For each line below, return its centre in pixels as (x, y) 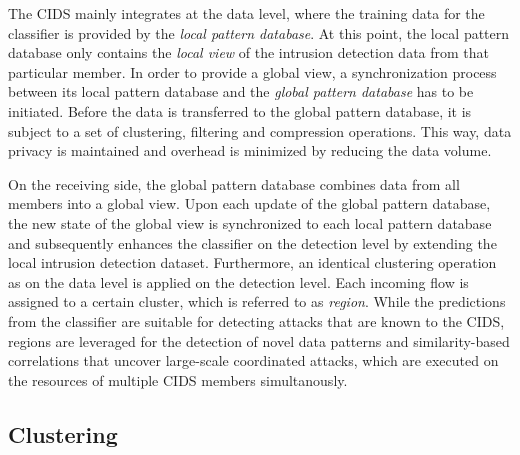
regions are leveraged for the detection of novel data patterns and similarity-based (259, 340)
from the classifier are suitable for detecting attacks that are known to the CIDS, (256, 320)
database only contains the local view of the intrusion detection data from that (249, 52)
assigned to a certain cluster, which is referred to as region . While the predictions (257, 301)
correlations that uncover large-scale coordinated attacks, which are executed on (253, 360)
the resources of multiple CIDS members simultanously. (178, 379)
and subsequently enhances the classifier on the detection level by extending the (252, 242)
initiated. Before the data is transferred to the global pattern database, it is (240, 110)
